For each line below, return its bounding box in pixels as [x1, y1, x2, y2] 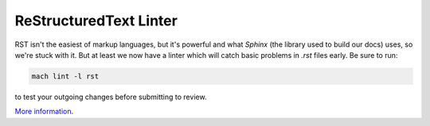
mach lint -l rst [31, 71, 100, 81]
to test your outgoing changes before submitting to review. [14, 92, 207, 101]
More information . [14, 107, 74, 116]
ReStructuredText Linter [14, 12, 178, 29]
